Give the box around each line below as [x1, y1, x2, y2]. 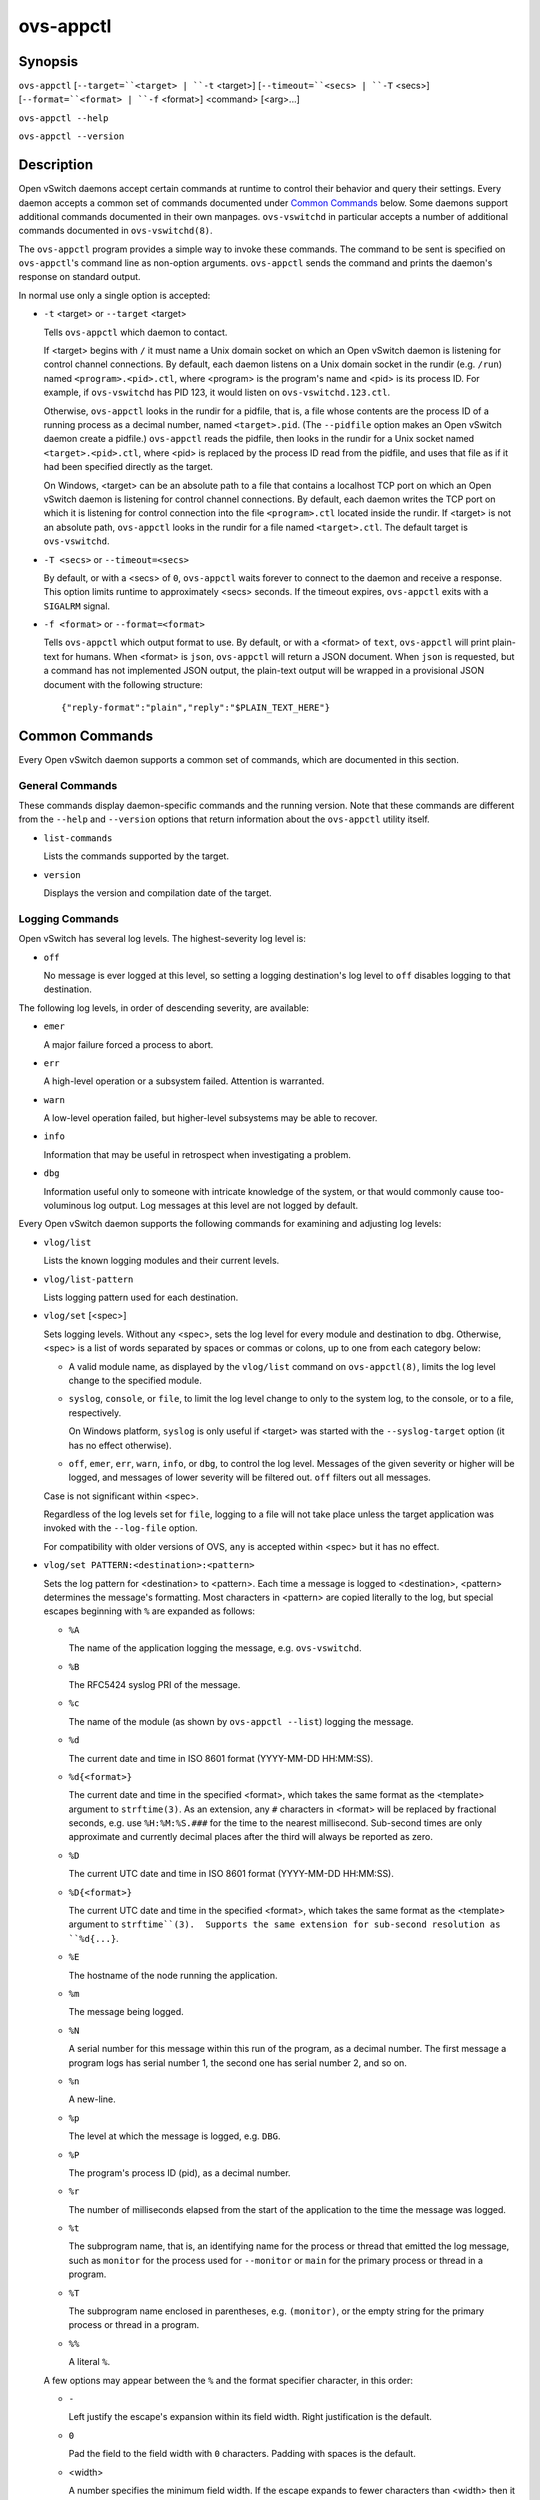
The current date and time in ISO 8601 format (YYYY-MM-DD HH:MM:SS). [68, 1752, 374, 1764]
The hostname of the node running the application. [68, 1969, 279, 1981]
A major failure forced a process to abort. [43, 1038, 214, 1050]
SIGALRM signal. [43, 600, 110, 612]
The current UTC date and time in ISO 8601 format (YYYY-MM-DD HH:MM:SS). [68, 1868, 395, 1880]
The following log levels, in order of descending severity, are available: [18, 1001, 310, 1014]
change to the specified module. [68, 1374, 202, 1386]
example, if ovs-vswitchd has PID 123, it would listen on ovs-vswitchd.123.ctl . [43, 386, 390, 399]
